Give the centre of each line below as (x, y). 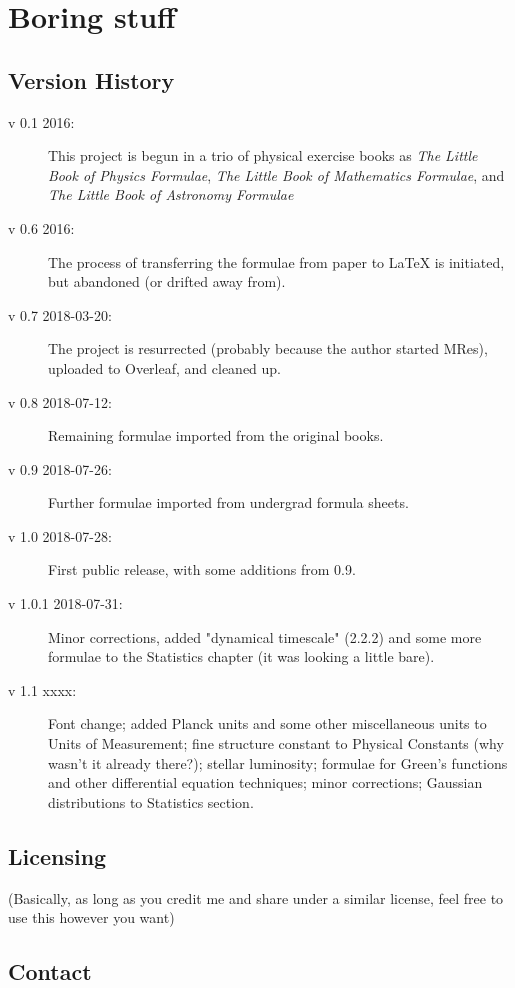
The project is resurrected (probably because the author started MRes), (268, 348)
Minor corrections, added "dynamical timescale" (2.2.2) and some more (265, 636)
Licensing (57, 855)
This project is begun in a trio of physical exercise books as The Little (263, 155)
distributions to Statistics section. (151, 801)
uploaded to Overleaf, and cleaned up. (165, 367)
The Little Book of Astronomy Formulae (171, 194)
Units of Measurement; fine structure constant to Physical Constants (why (276, 743)
